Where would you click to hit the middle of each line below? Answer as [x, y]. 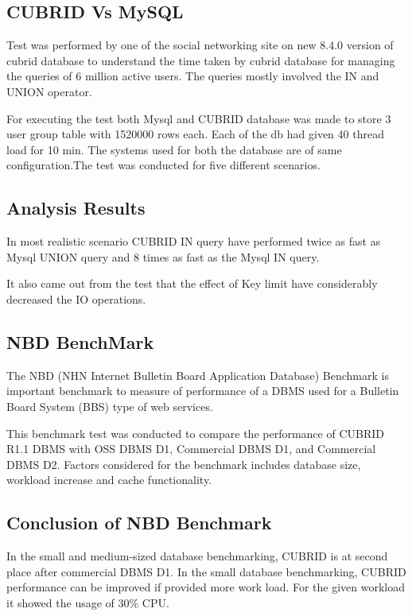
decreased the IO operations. [76, 298]
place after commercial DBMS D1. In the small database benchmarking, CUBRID [206, 571]
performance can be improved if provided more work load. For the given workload [206, 587]
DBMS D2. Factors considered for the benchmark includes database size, [184, 464]
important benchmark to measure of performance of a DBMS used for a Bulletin [203, 391]
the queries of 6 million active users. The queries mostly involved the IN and [193, 76]
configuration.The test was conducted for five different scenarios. [163, 165]
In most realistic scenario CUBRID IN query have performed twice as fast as [194, 241]
